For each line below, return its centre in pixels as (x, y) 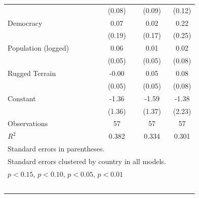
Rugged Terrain (32, 73)
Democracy (25, 23)
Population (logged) (38, 48)
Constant (22, 98)
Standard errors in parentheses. (56, 149)
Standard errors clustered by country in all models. (87, 161)
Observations (28, 123)
